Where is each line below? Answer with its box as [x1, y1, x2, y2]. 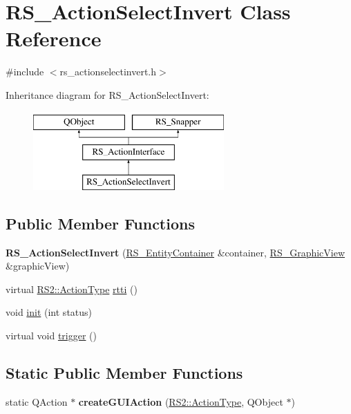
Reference [6, 24, 102, 53]
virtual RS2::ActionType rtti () [6, 281, 137, 296]
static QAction [6, 394, 68, 408]
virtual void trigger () [6, 328, 97, 343]
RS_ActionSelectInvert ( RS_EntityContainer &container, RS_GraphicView [6, 245, 345, 259]
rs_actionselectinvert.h [59, 64, 157, 79]
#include [6, 64, 44, 79]
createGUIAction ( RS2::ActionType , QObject [78, 394, 283, 408]
